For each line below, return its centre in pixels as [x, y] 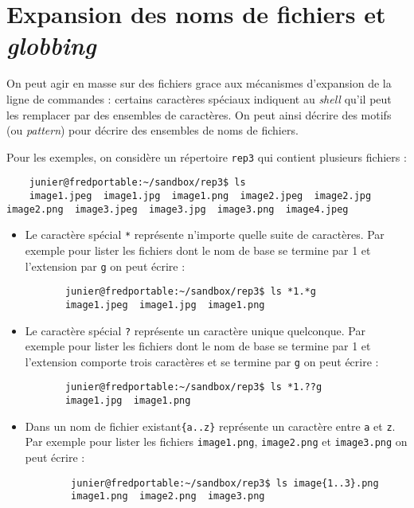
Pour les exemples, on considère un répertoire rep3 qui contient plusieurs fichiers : [207, 156]
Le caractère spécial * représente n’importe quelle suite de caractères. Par [205, 234]
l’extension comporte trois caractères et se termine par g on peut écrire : [202, 361]
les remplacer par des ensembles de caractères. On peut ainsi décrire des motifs [199, 114]
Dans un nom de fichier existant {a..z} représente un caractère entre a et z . [210, 426]
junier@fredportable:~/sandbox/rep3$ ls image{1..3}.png [225, 483]
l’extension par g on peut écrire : [105, 266]
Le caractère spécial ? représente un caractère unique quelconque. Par [195, 330]
